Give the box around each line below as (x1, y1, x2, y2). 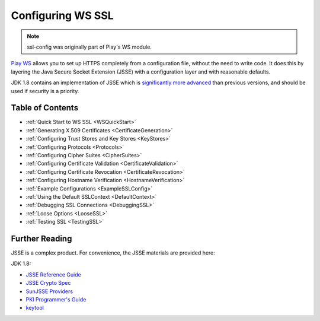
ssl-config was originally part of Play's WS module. (27, 43, 152, 50)
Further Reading (11, 233, 72, 243)
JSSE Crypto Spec (25, 279, 71, 287)
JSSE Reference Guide (25, 271, 81, 278)
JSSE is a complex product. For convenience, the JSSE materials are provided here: (11, 249, 216, 256)
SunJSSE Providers (25, 288, 73, 295)
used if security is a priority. (11, 87, 79, 94)
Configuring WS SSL (11, 9, 114, 22)
